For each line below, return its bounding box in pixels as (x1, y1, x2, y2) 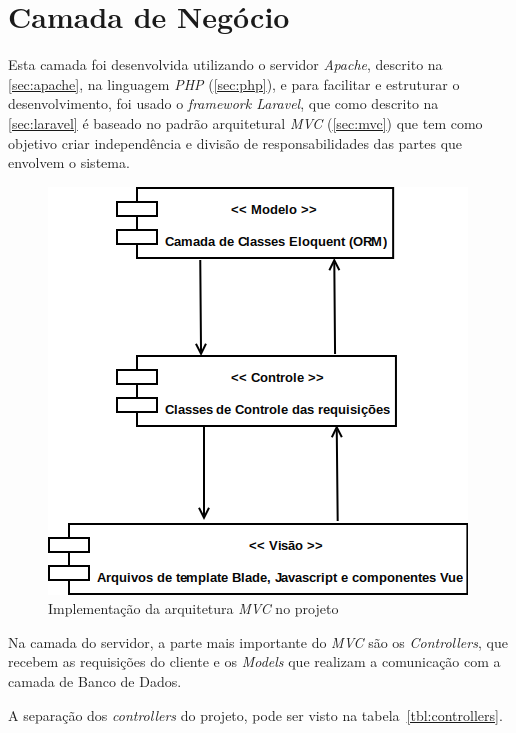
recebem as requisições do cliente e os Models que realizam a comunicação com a (8, 651, 501, 672)
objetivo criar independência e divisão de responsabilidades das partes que (8, 132, 463, 153)
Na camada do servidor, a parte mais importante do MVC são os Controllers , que (8, 631, 508, 652)
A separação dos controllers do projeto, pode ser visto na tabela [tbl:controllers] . (8, 704, 503, 725)
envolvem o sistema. (8, 152, 130, 173)
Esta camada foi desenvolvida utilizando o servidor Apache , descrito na (8, 54, 443, 75)
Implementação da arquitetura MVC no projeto (48, 598, 339, 619)
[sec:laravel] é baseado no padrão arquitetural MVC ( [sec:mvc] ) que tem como (8, 112, 483, 133)
